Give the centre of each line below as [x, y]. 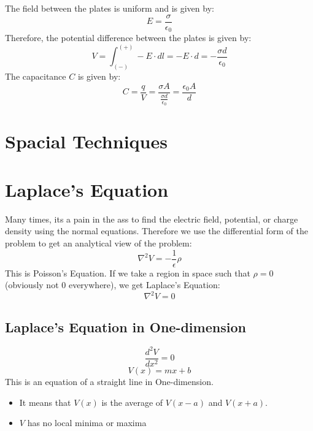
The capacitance [36, 76]
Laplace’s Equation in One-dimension [126, 326]
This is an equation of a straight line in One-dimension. [109, 382]
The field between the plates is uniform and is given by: [110, 8]
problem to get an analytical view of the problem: [99, 242]
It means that [45, 402]
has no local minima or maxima [87, 423]
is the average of [132, 402]
